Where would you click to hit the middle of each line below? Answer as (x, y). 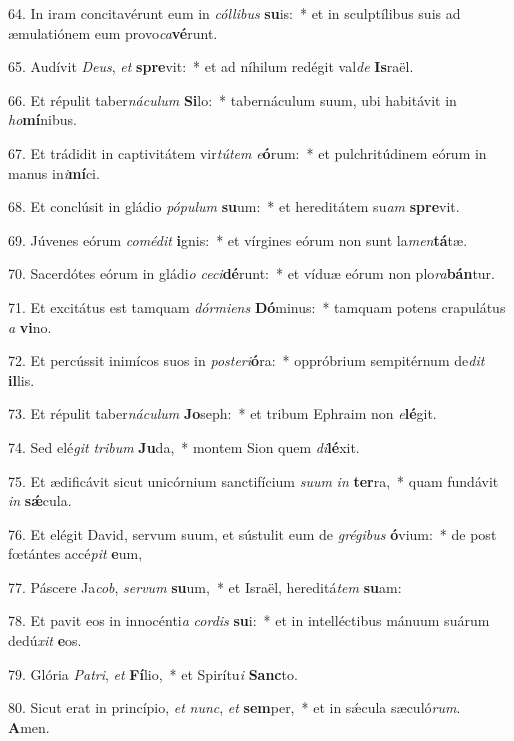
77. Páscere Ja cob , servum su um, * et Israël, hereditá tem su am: (205, 586)
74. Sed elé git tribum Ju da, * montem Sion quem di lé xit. (184, 446)
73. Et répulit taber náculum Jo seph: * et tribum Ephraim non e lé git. (222, 413)
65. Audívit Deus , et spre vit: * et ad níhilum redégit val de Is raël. (211, 66)
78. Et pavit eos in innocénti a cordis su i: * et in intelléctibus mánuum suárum (249, 620)
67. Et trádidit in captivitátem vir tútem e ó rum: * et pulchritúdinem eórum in (247, 152)
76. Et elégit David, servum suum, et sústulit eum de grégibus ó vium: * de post (252, 533)
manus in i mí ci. (54, 172)
